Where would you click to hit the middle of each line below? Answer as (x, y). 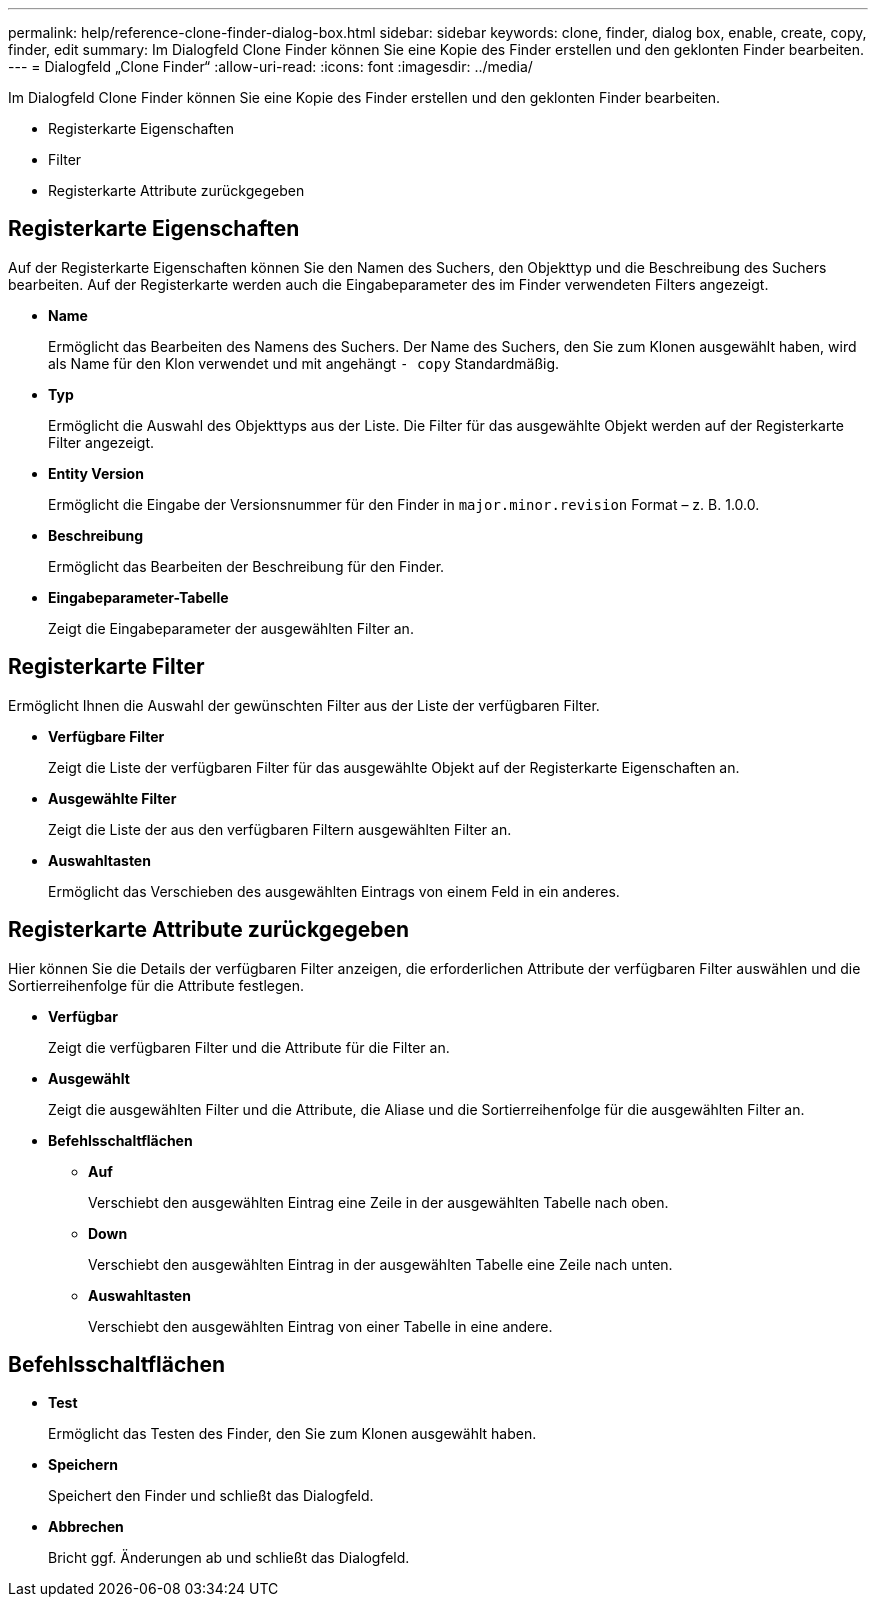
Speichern (83, 1465)
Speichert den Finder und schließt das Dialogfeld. (211, 1496)
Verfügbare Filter (106, 736)
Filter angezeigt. (101, 442)
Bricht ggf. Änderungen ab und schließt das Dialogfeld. (229, 1558)
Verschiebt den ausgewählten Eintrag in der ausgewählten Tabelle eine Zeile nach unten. (380, 1264)
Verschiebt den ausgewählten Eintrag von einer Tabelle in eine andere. (320, 1326)
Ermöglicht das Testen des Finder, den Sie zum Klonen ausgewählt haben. (292, 1434)
